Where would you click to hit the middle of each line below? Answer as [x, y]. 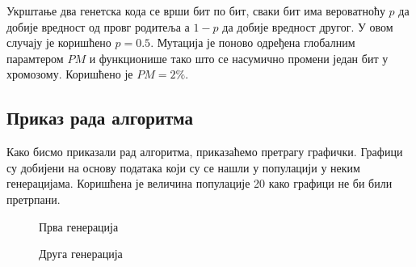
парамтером [35, 58]
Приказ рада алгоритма [100, 118]
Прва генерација [79, 226]
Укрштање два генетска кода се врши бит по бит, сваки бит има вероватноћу [196, 11]
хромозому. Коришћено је [70, 74]
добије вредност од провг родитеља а [98, 26]
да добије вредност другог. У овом [308, 26]
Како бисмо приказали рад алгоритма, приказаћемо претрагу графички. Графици [205, 152]
